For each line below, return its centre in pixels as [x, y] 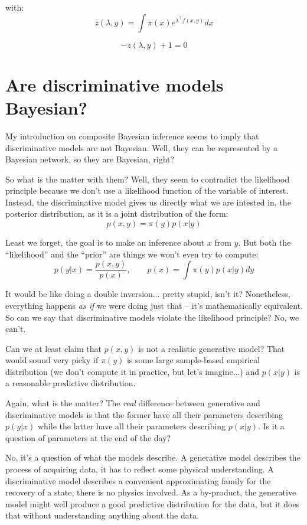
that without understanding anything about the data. [102, 515]
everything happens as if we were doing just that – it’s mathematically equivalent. [154, 305]
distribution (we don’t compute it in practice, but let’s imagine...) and [132, 371]
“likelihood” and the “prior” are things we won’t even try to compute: [132, 254]
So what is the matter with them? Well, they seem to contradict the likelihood [148, 179]
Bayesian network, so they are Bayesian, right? [90, 159]
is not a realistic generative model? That [211, 348]
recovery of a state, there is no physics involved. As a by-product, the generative [151, 492]
